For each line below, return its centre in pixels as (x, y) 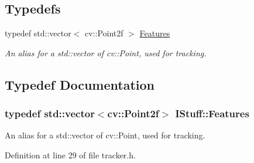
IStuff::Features (212, 113)
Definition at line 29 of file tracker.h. (70, 154)
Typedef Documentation (80, 84)
